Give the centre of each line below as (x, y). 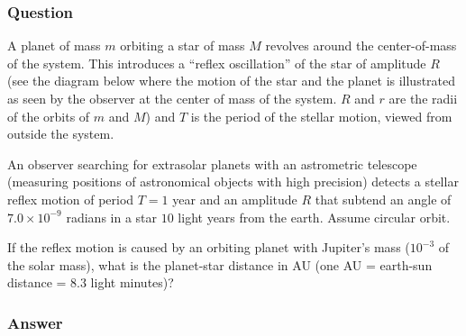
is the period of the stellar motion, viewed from (321, 116)
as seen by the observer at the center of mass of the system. (172, 98)
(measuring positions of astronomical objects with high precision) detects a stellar (233, 182)
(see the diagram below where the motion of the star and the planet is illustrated (232, 81)
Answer (35, 322)
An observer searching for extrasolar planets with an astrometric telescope (212, 163)
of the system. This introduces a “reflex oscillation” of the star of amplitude (217, 63)
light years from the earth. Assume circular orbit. (314, 217)
